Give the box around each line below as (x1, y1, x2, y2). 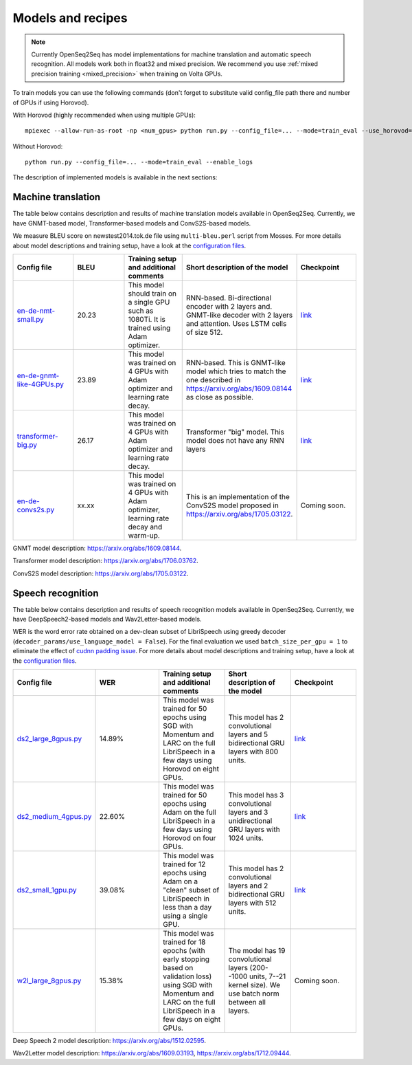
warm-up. (128, 530, 161, 540)
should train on (128, 289, 177, 298)
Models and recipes (12, 10, 128, 25)
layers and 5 (228, 729, 268, 739)
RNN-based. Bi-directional (185, 293, 271, 303)
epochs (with (162, 945, 205, 955)
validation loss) (162, 971, 212, 981)
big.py (16, 440, 38, 450)
